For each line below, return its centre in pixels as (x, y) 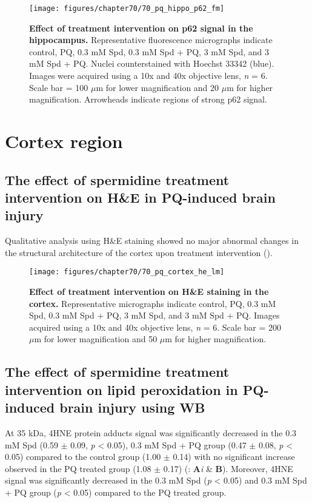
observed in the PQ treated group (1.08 (78, 468)
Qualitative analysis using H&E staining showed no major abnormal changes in (152, 241)
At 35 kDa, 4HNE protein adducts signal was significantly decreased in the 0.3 (151, 432)
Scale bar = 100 (59, 87)
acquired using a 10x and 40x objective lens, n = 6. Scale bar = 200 (155, 327)
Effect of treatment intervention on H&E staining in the (149, 292)
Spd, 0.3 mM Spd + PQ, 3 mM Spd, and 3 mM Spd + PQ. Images (154, 315)
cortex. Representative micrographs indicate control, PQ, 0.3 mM (153, 303)
